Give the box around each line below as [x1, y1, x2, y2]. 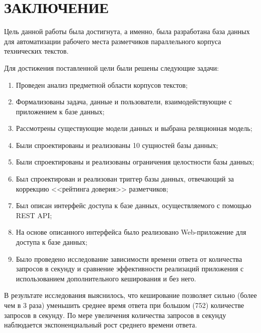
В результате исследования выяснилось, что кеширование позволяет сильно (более [4, 290, 257, 300]
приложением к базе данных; [16, 106, 105, 116]
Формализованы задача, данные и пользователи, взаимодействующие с [16, 96, 232, 107]
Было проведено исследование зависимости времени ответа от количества [16, 253, 242, 264]
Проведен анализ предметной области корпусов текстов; [16, 79, 188, 90]
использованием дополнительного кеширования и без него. [16, 273, 196, 283]
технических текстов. [4, 46, 69, 56]
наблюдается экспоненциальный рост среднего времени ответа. [4, 319, 197, 330]
